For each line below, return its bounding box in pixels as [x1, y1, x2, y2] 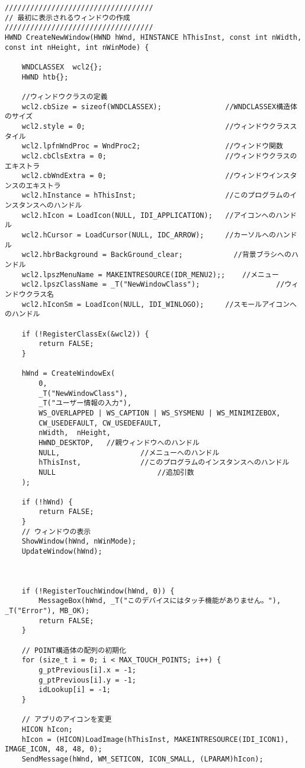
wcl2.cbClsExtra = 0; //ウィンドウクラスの [21, 151, 297, 160]
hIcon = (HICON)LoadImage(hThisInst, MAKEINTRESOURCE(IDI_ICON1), [21, 735, 289, 744]
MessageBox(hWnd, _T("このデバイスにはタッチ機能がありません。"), [38, 596, 281, 605]
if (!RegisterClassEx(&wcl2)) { [21, 329, 149, 338]
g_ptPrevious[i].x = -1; [38, 665, 136, 674]
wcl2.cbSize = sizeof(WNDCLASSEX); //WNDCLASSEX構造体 [21, 102, 297, 111]
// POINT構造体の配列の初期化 [21, 646, 126, 655]
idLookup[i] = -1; [38, 686, 111, 694]
